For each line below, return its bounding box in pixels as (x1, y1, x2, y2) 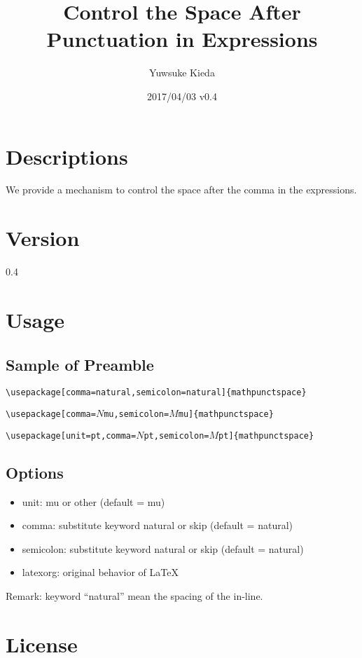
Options (6, 461, 64, 483)
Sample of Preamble (6, 353, 154, 375)
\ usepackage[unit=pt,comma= (6, 430, 137, 441)
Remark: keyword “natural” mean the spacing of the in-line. (6, 588, 263, 603)
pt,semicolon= (144, 430, 209, 441)
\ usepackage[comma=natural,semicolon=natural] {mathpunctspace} (6, 388, 307, 398)
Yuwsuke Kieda (149, 65, 215, 80)
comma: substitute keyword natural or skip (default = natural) (22, 518, 293, 533)
